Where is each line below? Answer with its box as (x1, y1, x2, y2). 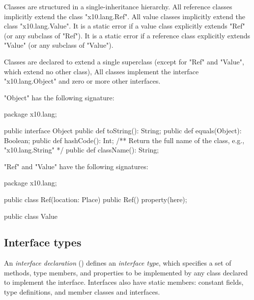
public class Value (4, 210, 58, 221)
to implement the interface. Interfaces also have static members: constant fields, (4, 277, 244, 287)
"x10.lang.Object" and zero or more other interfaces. (4, 76, 161, 86)
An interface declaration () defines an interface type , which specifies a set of (4, 258, 231, 268)
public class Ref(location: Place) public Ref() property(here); (4, 194, 187, 204)
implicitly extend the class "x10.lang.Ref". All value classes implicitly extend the (4, 11, 245, 21)
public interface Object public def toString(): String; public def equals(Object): (4, 125, 242, 135)
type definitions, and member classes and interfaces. (4, 287, 160, 297)
